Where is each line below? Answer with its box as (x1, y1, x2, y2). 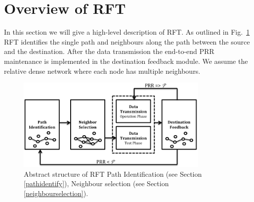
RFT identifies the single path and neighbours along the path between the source (4, 36, 250, 47)
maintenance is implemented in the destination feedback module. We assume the (4, 55, 248, 66)
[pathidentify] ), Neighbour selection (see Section (24, 178, 169, 189)
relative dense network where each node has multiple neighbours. (4, 65, 201, 76)
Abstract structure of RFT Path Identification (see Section (24, 168, 202, 179)
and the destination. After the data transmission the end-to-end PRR (4, 46, 214, 56)
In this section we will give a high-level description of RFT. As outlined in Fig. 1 (4, 27, 250, 37)
